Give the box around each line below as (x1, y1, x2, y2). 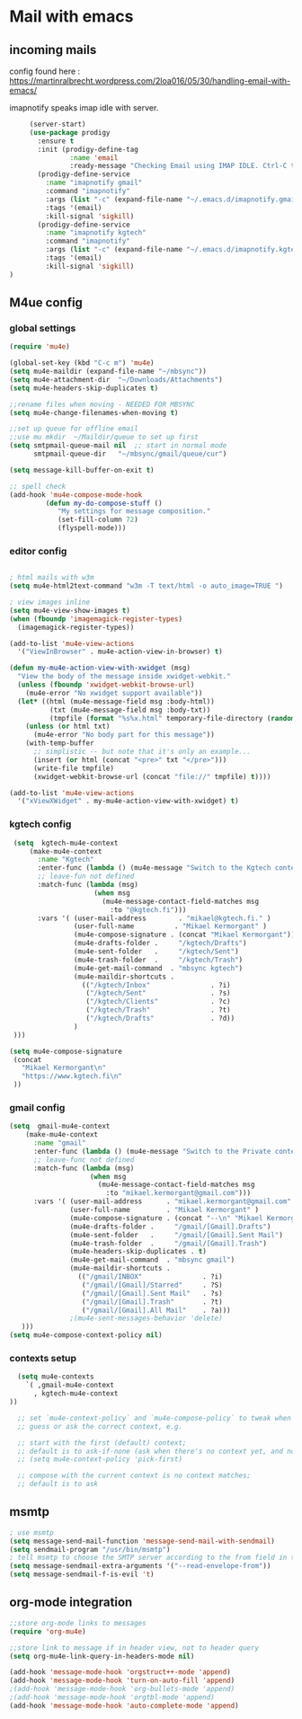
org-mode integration (9, 1595, 133, 1610)
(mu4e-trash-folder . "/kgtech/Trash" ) (73, 955, 244, 964)
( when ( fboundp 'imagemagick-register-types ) (9, 614, 182, 624)
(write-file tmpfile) (32, 764, 115, 773)
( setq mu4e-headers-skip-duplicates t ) (9, 384, 159, 393)
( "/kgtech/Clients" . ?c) (85, 997, 231, 1006)
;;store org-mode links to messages (9, 1618, 147, 1627)
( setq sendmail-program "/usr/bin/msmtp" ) (9, 1545, 171, 1554)
